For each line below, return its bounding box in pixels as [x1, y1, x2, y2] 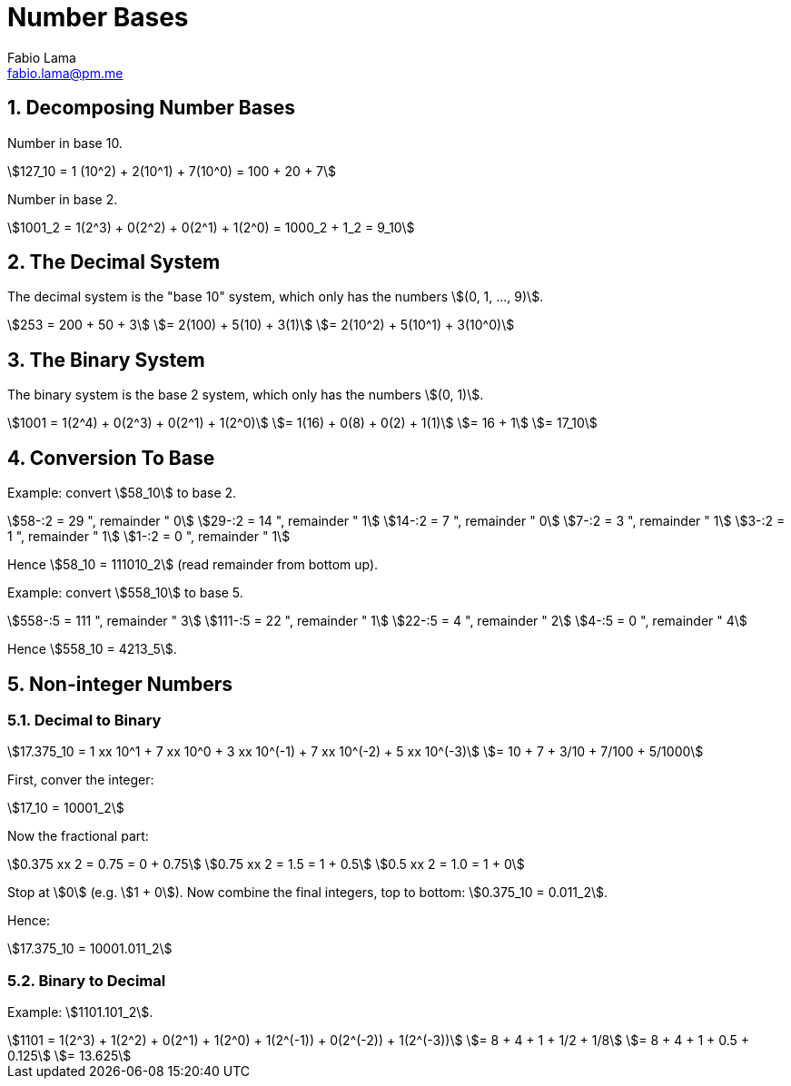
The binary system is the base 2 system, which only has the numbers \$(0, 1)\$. [7, 387, 484, 403]
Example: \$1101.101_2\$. [7, 1004, 153, 1021]
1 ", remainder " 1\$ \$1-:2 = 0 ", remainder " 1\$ [7, 528, 291, 545]
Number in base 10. [7, 134, 123, 151]
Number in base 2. [7, 191, 118, 207]
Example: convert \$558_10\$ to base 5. [7, 585, 243, 601]
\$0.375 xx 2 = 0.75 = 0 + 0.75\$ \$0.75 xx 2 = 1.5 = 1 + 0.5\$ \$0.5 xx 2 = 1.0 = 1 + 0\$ [7, 856, 525, 873]
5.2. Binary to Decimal [7, 971, 166, 990]
